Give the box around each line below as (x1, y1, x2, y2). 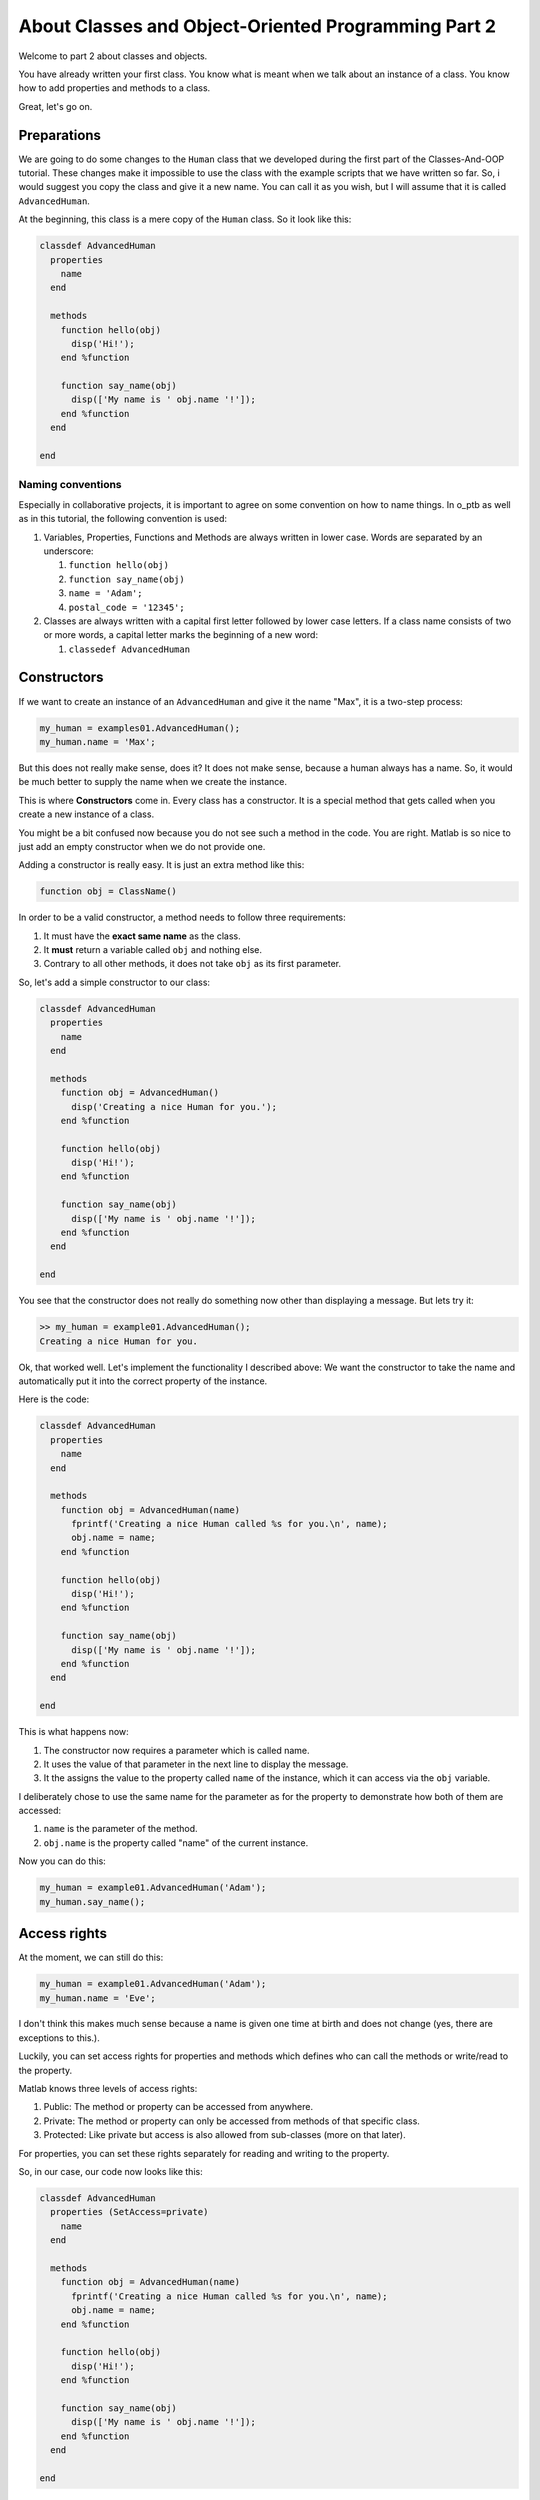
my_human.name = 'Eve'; (39, 1992, 157, 2004)
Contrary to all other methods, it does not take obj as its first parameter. (43, 958, 342, 970)
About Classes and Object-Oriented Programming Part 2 (18, 15, 497, 37)
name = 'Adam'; (68, 588, 144, 599)
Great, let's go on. (18, 100, 93, 112)
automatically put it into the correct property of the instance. (18, 1375, 268, 1387)
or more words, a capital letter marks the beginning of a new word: (43, 629, 319, 641)
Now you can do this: (18, 1855, 107, 1867)
